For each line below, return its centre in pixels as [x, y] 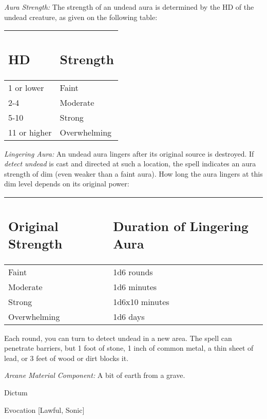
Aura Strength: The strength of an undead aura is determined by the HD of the [129, 7]
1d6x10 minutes [141, 301]
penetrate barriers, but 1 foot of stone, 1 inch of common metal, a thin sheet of [129, 348]
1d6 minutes [135, 287]
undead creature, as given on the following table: [81, 17]
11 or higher [30, 132]
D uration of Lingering [181, 226]
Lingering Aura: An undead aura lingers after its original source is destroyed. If [129, 153]
